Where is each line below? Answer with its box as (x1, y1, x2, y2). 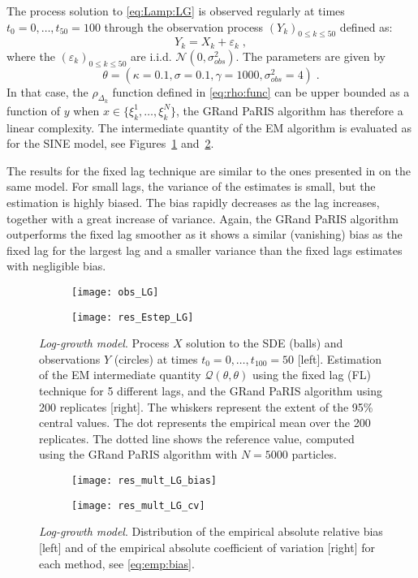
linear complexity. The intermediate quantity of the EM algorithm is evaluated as (6, 119, 412, 136)
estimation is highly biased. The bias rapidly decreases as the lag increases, (6, 194, 380, 211)
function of (6, 101, 61, 119)
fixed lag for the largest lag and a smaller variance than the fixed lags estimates (6, 241, 403, 258)
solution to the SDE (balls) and (186, 334, 343, 352)
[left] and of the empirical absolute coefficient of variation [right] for (39, 538, 376, 555)
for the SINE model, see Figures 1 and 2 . (6, 135, 214, 152)
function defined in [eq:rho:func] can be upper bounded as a (112, 83, 410, 100)
